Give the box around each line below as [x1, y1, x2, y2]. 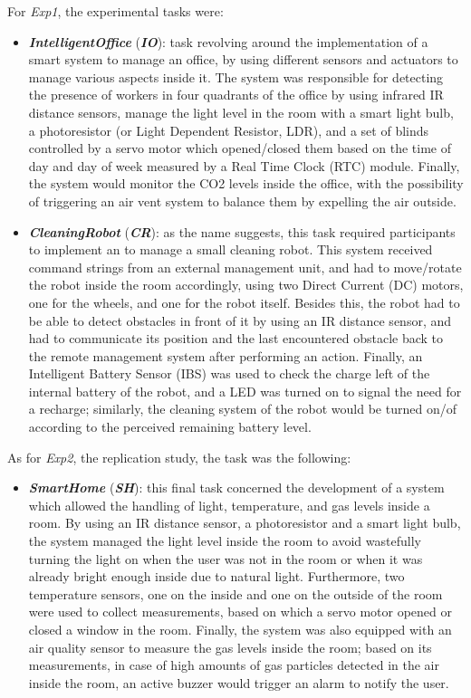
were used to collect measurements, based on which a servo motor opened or [28, 602, 452, 621]
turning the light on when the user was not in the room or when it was [28, 549, 423, 568]
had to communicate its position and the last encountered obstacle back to [28, 329, 444, 348]
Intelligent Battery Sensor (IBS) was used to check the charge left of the [28, 364, 430, 383]
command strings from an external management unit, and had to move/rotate [28, 257, 462, 276]
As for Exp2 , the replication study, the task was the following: [7, 447, 351, 466]
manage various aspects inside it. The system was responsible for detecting [28, 67, 444, 86]
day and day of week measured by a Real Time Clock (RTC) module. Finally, [28, 156, 460, 175]
